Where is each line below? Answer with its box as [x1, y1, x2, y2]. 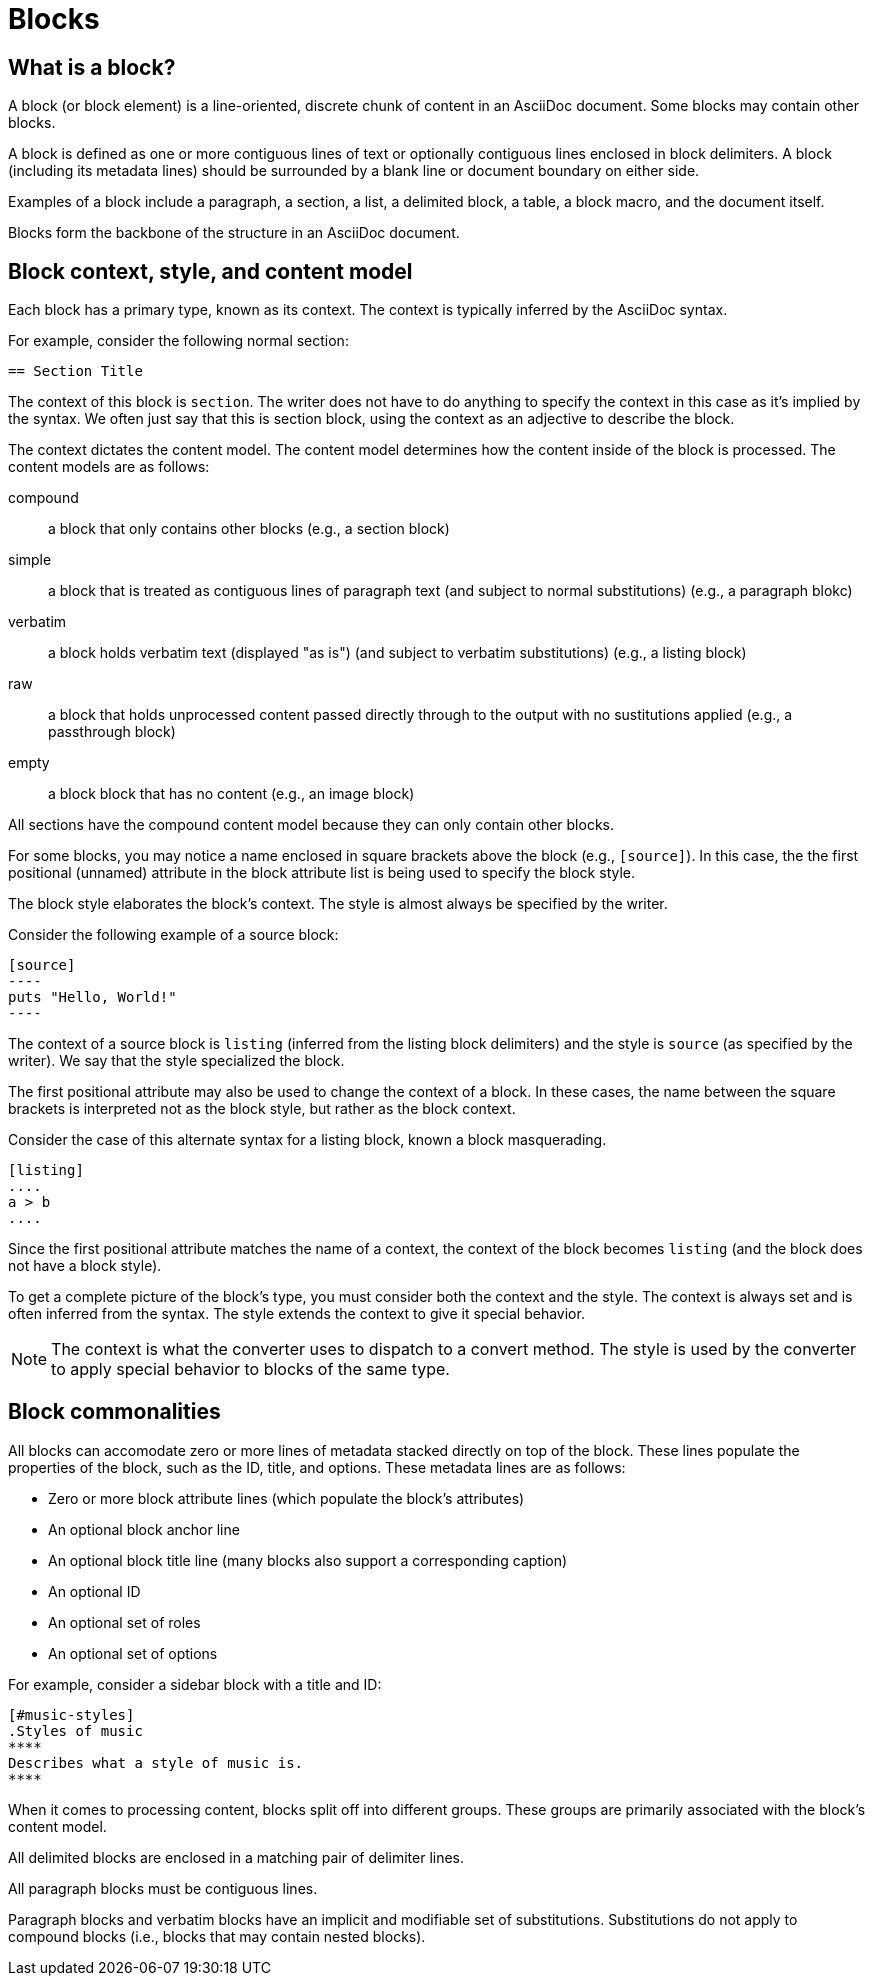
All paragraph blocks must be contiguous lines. [8, 1879, 318, 1897]
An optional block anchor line [48, 1520, 240, 1538]
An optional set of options [48, 1644, 218, 1662]
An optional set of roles [48, 1613, 201, 1631]
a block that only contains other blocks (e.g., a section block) [48, 520, 450, 538]
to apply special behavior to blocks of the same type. [51, 1359, 450, 1380]
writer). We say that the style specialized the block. [8, 1052, 345, 1070]
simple [8, 551, 52, 569]
